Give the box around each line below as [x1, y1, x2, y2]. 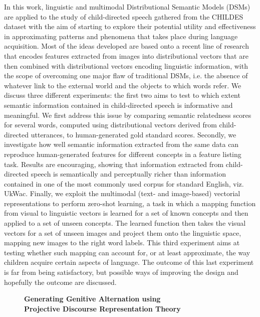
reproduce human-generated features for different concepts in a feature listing [4, 148, 241, 159]
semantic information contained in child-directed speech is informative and [4, 99, 233, 110]
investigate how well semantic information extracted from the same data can [4, 139, 239, 149]
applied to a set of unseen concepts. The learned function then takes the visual [4, 218, 246, 228]
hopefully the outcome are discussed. [4, 276, 117, 287]
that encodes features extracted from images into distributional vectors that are [4, 50, 248, 61]
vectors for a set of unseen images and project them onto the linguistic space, [4, 227, 241, 238]
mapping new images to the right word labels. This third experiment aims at [4, 237, 240, 248]
